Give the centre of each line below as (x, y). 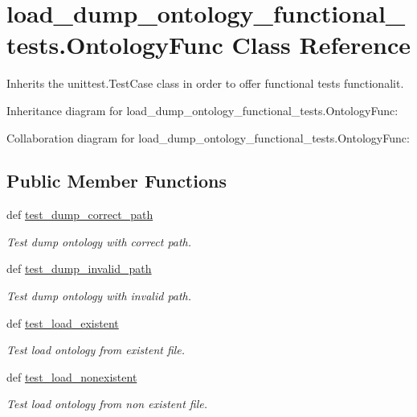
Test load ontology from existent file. (96, 350)
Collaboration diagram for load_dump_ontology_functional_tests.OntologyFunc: (208, 137)
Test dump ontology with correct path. (99, 241)
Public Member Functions (117, 181)
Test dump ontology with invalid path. (99, 296)
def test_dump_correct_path (80, 215)
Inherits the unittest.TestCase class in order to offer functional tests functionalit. (205, 83)
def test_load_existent (63, 322)
